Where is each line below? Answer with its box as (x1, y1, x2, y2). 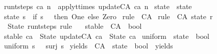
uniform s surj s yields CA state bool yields (4, 40, 173, 51)
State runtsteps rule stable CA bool (7, 21, 142, 31)
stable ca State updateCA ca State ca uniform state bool (4, 30, 209, 41)
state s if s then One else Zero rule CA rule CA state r (4, 11, 213, 21)
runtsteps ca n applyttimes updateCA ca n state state (4, 1, 192, 11)
